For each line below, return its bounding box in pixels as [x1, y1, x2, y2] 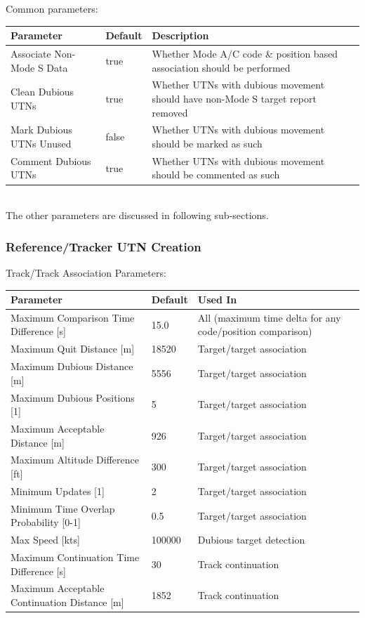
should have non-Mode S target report [152, 91, 317, 105]
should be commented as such [152, 167, 280, 182]
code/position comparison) [197, 324, 312, 338]
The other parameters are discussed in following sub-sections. [6, 208, 269, 223]
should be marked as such [152, 136, 263, 150]
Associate [11, 46, 51, 60]
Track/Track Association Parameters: [6, 265, 166, 280]
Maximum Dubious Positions [11, 390, 135, 405]
